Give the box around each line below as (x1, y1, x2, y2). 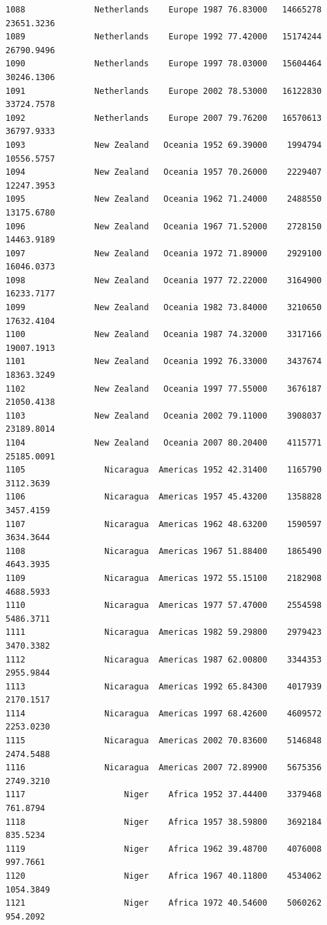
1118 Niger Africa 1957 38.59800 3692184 (6, 817, 322, 827)
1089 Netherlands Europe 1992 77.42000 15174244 (6, 32, 322, 42)
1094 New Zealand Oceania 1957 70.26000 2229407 (6, 167, 322, 178)
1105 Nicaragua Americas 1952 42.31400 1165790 (6, 465, 322, 475)
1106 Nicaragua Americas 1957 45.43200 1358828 (6, 492, 322, 502)
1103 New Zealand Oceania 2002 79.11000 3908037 (6, 410, 322, 421)
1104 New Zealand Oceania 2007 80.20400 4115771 (6, 438, 322, 448)
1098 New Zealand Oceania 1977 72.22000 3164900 (6, 275, 322, 285)
